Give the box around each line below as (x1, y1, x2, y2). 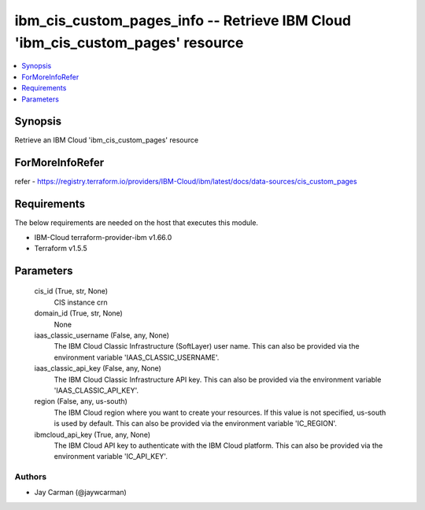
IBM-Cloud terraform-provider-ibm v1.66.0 (34, 232, 172, 242)
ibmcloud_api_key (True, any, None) (34, 430, 151, 439)
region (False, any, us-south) (34, 397, 128, 406)
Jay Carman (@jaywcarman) (34, 488, 128, 497)
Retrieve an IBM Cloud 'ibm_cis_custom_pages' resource (14, 135, 199, 145)
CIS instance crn (54, 297, 108, 307)
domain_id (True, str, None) (34, 309, 124, 318)
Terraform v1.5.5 (34, 244, 88, 253)
